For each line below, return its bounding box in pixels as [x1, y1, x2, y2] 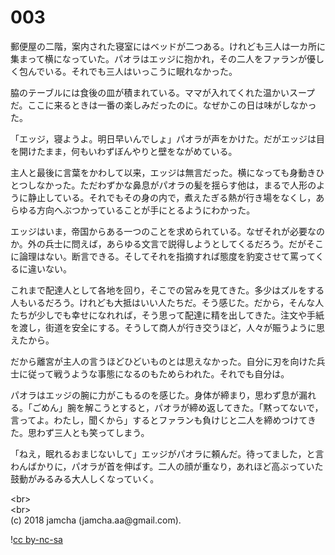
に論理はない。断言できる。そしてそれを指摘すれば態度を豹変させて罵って [10, 250, 316, 262]
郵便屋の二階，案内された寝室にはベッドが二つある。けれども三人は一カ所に [10, 40, 326, 52]
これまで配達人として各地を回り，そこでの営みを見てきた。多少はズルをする [10, 284, 325, 296]
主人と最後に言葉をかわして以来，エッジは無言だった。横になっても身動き [10, 166, 317, 178]
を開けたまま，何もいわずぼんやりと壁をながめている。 [10, 145, 238, 157]
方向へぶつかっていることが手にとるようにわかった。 [36, 204, 256, 216]
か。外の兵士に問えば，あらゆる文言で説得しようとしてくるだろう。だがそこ [10, 237, 324, 250]
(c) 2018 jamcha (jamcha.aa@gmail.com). [10, 514, 182, 526]
